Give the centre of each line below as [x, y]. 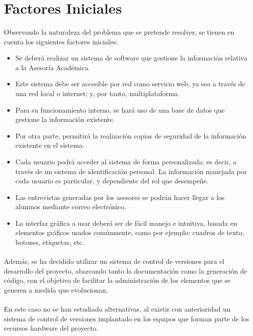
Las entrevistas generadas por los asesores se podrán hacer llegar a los [120, 197]
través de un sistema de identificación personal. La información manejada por [131, 171]
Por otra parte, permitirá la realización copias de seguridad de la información [131, 135]
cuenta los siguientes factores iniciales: [61, 41]
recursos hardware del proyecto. [51, 328]
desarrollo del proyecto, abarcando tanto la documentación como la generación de [126, 270]
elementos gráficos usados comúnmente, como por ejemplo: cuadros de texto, [130, 232]
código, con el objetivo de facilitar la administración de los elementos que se [117, 280]
